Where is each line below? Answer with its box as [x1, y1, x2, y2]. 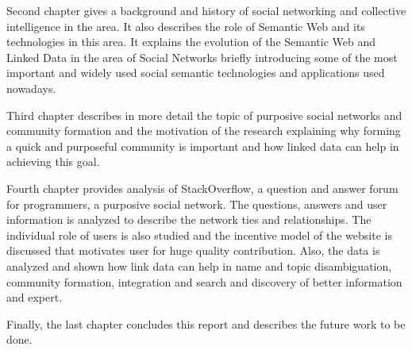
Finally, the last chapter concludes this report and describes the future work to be [6, 315, 406, 332]
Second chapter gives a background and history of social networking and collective [6, 2, 406, 18]
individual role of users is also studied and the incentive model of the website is [6, 226, 392, 243]
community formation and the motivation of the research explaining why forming [6, 122, 401, 139]
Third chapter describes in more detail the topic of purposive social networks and [6, 106, 402, 123]
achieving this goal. [6, 153, 100, 170]
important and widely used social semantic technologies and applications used [6, 64, 385, 81]
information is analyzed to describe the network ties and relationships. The [6, 211, 372, 228]
